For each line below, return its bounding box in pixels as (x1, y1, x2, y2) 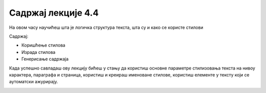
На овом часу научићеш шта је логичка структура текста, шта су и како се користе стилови (9, 24, 203, 30)
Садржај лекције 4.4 (9, 7, 99, 18)
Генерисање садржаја (21, 56, 69, 62)
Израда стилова (21, 49, 56, 55)
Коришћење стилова (21, 42, 66, 48)
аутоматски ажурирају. (9, 79, 59, 85)
